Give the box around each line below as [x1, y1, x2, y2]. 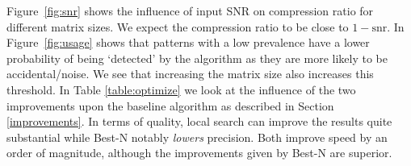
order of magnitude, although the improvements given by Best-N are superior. [6, 144, 392, 161]
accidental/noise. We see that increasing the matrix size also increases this [6, 65, 374, 82]
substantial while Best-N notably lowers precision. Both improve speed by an [6, 128, 388, 145]
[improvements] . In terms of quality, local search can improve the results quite [6, 113, 392, 130]
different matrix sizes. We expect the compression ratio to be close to [6, 18, 349, 35]
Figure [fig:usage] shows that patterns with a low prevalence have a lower [6, 34, 370, 51]
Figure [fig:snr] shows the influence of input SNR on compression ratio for [6, 2, 374, 19]
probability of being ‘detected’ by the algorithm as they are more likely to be [6, 49, 388, 66]
